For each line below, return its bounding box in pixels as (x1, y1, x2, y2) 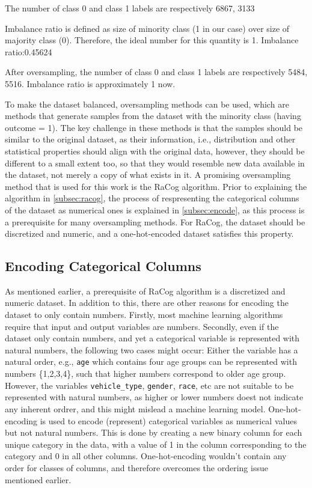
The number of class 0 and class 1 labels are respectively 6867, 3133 (5, 2, 255, 14)
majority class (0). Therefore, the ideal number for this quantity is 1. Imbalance (5, 34, 299, 46)
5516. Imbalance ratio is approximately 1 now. (5, 77, 176, 90)
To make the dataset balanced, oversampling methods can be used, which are (5, 97, 289, 110)
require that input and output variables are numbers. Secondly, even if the (5, 320, 279, 332)
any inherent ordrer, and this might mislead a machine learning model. (5, 402, 266, 415)
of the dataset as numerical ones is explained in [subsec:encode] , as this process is (5, 203, 305, 216)
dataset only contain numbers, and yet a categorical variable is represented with (5, 332, 300, 344)
